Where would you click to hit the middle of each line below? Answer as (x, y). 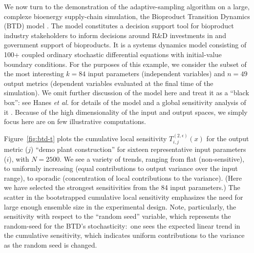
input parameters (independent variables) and (156, 74)
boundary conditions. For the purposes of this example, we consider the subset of (125, 64)
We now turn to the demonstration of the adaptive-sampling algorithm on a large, (127, 6)
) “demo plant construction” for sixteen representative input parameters (138, 149)
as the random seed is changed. (51, 244)
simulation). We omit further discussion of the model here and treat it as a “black (127, 93)
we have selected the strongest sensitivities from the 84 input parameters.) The (122, 187)
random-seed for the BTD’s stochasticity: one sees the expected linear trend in (122, 225)
